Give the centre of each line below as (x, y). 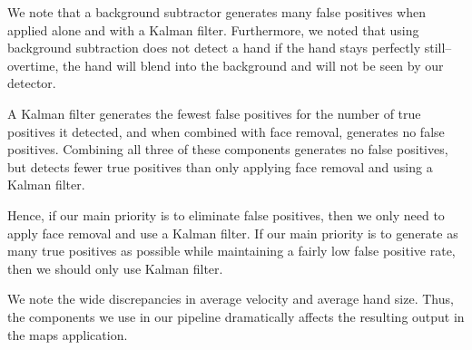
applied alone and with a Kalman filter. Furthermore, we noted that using (213, 29)
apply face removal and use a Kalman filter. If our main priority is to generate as (233, 233)
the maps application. (68, 334)
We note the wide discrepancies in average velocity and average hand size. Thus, (231, 299)
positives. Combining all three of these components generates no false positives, (228, 149)
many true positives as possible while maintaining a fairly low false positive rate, (231, 251)
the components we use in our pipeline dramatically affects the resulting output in (236, 316)
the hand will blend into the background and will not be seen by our (253, 65)
